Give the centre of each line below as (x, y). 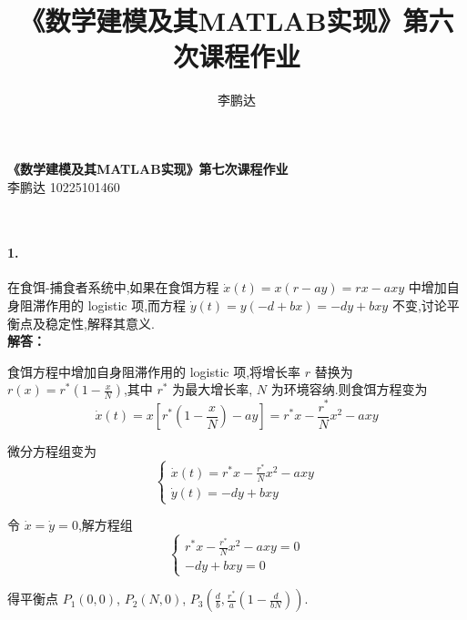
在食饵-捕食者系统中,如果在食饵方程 (113, 287)
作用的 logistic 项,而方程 (116, 305)
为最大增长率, (213, 389)
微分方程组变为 (52, 451)
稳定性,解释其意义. (100, 323)
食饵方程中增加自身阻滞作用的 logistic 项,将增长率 (154, 371)
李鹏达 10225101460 (64, 186)
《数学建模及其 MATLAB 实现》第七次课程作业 (148, 168)
